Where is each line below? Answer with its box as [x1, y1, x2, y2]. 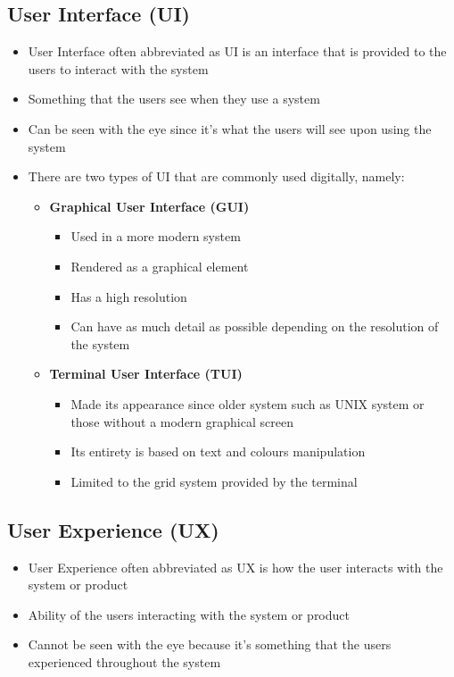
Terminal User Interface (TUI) [49, 364, 243, 383]
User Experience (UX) [7, 515, 219, 543]
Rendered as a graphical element [70, 256, 249, 275]
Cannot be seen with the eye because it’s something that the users [28, 635, 392, 654]
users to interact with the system [28, 59, 209, 78]
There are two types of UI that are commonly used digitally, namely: [28, 167, 405, 186]
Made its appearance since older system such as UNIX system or [70, 394, 425, 413]
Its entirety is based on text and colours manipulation [70, 442, 366, 461]
